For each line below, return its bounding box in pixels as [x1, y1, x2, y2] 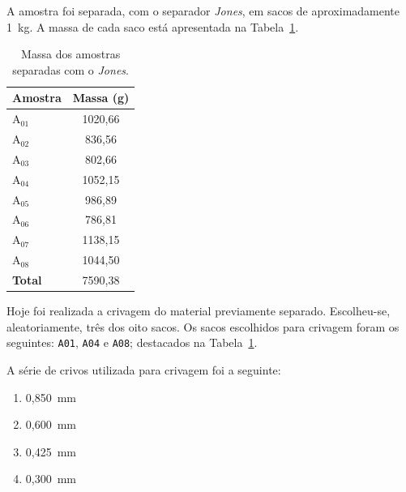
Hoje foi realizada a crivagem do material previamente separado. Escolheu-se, [6, 302, 391, 319]
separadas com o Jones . [12, 61, 129, 78]
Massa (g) [72, 89, 130, 106]
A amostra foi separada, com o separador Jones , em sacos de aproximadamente [6, 2, 400, 19]
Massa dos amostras [21, 45, 121, 62]
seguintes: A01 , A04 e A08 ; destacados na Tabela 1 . [6, 334, 258, 351]
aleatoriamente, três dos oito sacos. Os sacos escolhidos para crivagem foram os [6, 318, 400, 335]
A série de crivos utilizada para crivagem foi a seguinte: [6, 361, 281, 378]
